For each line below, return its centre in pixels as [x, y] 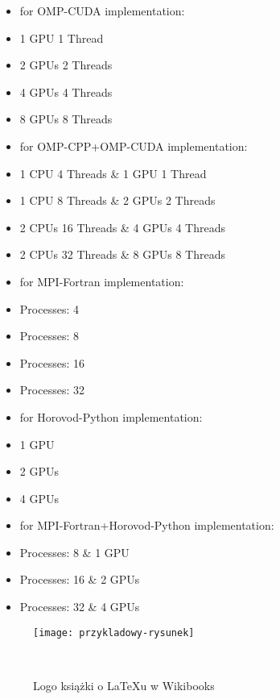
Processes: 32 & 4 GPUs [80, 607]
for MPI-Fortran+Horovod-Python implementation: [147, 525]
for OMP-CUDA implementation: [102, 10]
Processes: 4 [49, 308]
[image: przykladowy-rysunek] [114, 632]
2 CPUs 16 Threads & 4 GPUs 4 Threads [122, 227]
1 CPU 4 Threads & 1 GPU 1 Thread [113, 173]
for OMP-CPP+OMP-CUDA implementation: [134, 146]
